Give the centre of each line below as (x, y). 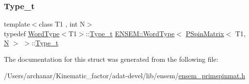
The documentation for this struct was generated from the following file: (111, 59)
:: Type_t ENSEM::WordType (130, 33)
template (17, 24)
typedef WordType (32, 33)
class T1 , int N (62, 24)
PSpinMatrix (205, 33)
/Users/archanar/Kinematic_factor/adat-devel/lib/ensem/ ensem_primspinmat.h (124, 75)
